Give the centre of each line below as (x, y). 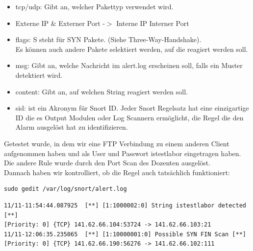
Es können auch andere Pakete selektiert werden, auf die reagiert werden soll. (132, 49)
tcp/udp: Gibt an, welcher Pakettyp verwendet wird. (94, 6)
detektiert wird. (39, 75)
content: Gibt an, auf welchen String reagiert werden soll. (101, 91)
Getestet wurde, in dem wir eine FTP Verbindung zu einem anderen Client (117, 143)
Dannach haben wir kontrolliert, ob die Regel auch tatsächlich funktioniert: (117, 172)
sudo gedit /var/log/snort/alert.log (65, 189)
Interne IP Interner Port (153, 23)
